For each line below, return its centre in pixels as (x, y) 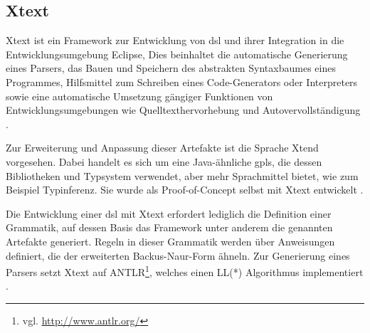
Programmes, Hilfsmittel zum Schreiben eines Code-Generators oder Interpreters (182, 81)
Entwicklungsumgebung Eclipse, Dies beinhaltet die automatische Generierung (177, 54)
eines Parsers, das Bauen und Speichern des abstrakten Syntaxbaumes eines (171, 68)
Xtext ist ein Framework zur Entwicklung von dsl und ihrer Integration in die (175, 40)
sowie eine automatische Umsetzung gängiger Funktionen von (139, 96)
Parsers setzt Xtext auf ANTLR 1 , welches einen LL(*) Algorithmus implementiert (185, 271)
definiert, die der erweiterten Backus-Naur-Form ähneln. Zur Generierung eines (178, 255)
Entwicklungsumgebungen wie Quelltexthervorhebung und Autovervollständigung (183, 110)
